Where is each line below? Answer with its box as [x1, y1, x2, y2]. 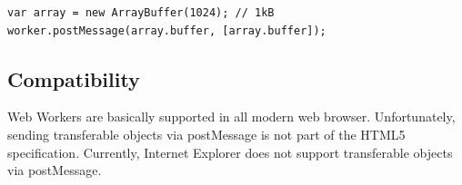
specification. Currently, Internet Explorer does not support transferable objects [7, 142, 453, 161]
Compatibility [7, 64, 140, 92]
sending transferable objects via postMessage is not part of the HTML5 [7, 124, 406, 143]
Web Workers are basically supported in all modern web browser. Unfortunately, [7, 107, 456, 126]
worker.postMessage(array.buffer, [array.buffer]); [7, 24, 326, 37]
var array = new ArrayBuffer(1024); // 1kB [7, 6, 275, 19]
